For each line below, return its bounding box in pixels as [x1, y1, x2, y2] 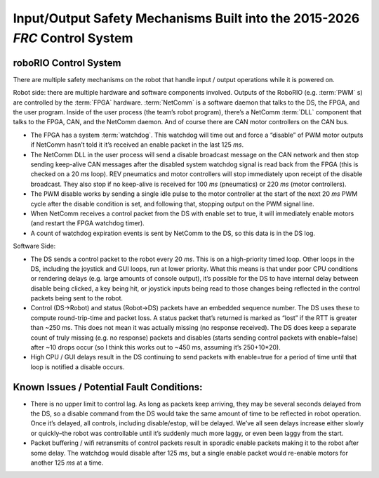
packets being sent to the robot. [30, 294, 123, 303]
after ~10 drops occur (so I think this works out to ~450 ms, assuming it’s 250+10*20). [30, 343, 281, 352]
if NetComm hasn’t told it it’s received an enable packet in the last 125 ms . [30, 140, 244, 149]
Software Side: [13, 242, 56, 251]
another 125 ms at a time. [30, 458, 104, 467]
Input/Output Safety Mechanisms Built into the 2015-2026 [13, 11, 360, 26]
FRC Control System [13, 30, 133, 46]
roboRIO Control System [13, 57, 121, 69]
